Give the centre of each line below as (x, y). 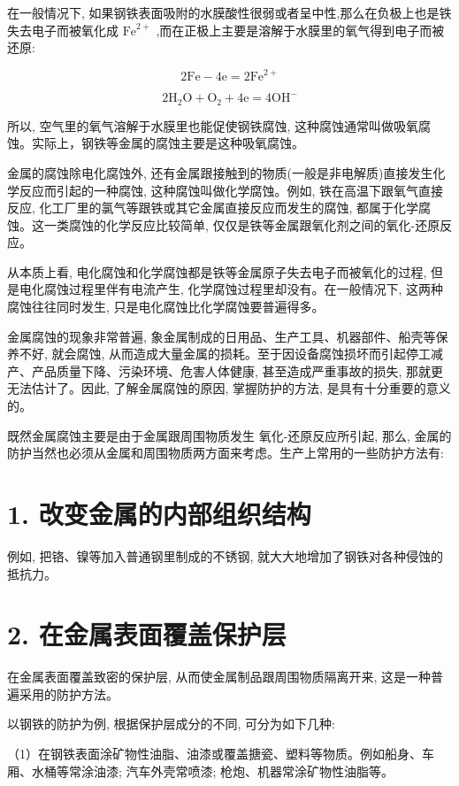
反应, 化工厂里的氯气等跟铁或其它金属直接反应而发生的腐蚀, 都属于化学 (213, 208)
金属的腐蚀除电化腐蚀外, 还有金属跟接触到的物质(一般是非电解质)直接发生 (220, 172)
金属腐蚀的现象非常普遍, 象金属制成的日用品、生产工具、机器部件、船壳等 (222, 336)
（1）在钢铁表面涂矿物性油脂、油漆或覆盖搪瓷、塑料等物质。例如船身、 (214, 754)
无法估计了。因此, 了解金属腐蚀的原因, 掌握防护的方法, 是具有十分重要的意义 (229, 388)
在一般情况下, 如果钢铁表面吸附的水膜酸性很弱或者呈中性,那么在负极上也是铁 (229, 12)
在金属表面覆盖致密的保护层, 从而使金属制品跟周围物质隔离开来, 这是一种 (219, 677)
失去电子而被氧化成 (63, 30)
